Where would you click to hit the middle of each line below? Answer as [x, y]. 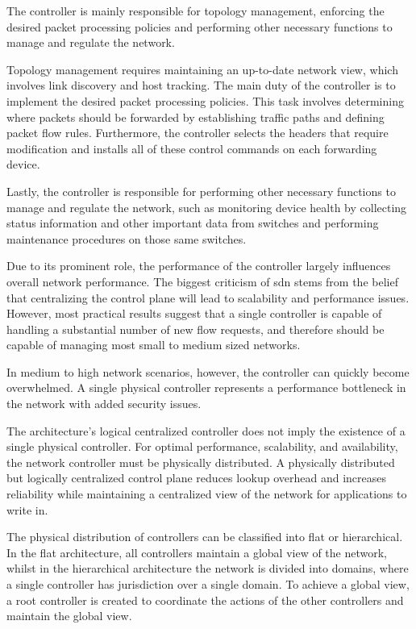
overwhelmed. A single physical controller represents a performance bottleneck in [206, 387]
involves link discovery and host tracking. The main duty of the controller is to [201, 85]
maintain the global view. [69, 616]
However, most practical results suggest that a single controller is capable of [194, 313]
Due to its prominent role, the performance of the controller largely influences [199, 266]
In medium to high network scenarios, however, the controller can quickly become [208, 371]
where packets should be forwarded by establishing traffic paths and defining [196, 117]
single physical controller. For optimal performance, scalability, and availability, [202, 446]
